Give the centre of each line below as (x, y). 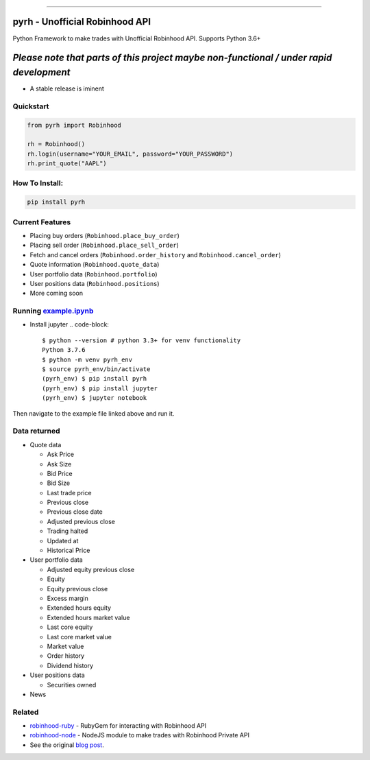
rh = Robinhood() (56, 144)
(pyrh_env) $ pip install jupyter (100, 388)
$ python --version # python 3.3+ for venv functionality (141, 340)
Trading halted (67, 531)
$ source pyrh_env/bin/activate (96, 369)
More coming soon (57, 293)
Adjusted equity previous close (91, 569)
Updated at (63, 541)
